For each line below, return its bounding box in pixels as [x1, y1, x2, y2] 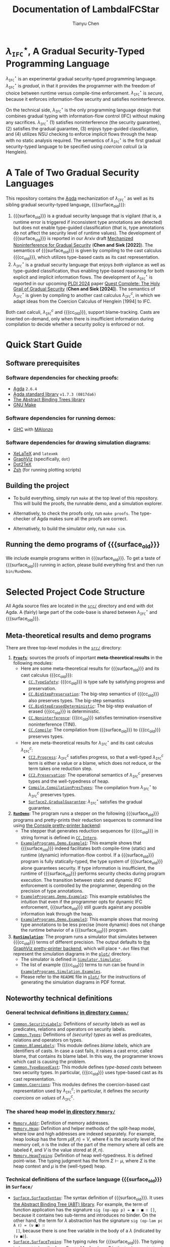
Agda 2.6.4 [13, 385, 38, 392]
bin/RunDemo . [6, 568, 32, 574]
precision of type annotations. [20, 887, 84, 894]
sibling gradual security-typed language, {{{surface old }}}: [6, 201, 126, 209]
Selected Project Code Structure [6, 586, 145, 598]
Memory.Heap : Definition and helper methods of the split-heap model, [13, 1125, 156, 1131]
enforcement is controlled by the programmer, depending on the [20, 882, 155, 888]
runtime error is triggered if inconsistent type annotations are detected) [13, 219, 163, 225]
